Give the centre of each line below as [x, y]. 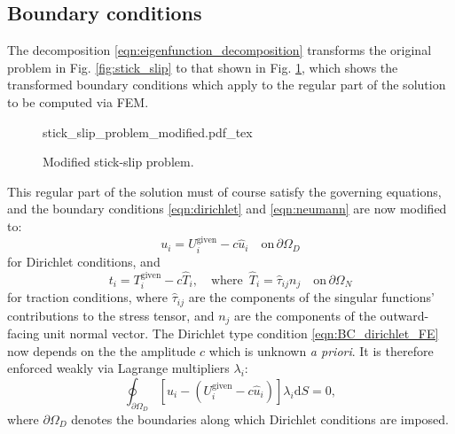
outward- [404, 315]
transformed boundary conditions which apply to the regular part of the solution [227, 85]
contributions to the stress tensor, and [111, 315]
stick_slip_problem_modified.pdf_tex [148, 132]
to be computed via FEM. [78, 101]
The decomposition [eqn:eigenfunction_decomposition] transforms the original [220, 50]
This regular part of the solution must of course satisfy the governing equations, [224, 191]
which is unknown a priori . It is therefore [321, 350]
